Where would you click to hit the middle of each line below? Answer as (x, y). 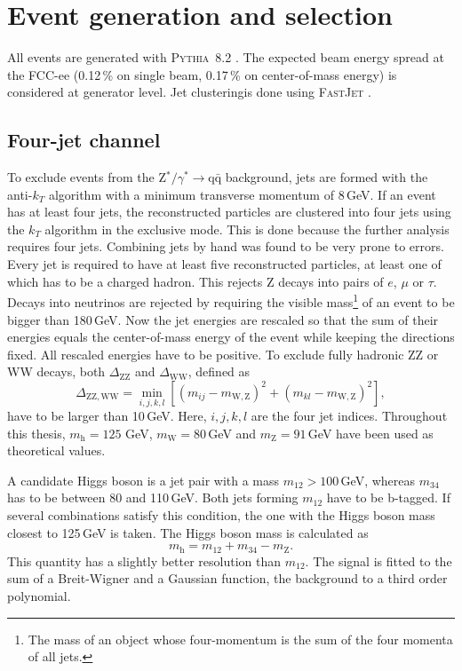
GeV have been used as (370, 433)
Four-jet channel (84, 140)
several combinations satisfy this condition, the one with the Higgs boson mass (221, 515)
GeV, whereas (378, 480)
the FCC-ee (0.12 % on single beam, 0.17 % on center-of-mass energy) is (202, 74)
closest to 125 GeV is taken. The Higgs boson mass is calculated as (188, 532)
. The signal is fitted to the (378, 560)
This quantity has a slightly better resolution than (144, 560)
